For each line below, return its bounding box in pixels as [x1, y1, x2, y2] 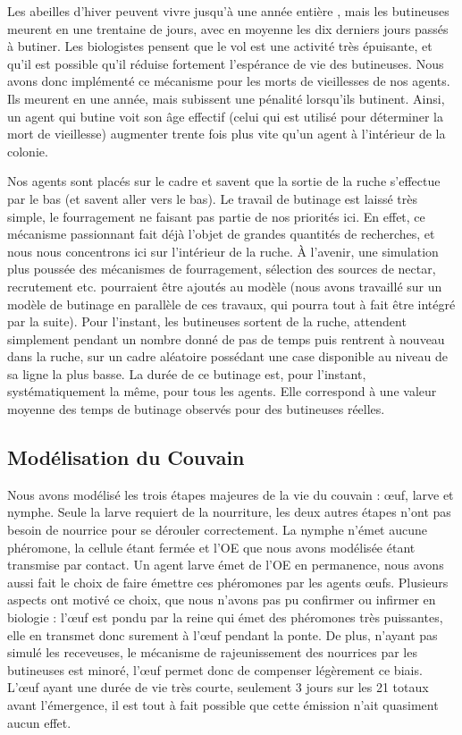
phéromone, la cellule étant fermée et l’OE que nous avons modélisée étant [7, 537, 416, 556]
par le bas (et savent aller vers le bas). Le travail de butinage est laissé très [7, 189, 418, 207]
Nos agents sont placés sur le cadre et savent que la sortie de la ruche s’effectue [7, 172, 441, 190]
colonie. [7, 141, 48, 160]
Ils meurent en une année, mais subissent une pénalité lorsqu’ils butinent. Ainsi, [7, 89, 445, 107]
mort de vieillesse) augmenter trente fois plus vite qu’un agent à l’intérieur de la [7, 124, 446, 143]
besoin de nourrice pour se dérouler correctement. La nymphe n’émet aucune [7, 520, 427, 539]
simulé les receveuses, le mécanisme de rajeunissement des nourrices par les [7, 643, 417, 662]
